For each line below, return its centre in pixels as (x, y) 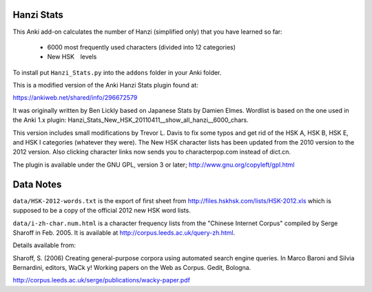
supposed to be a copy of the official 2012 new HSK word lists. (102, 211)
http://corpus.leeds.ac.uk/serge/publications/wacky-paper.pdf (102, 280)
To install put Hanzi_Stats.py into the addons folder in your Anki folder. (117, 72)
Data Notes (37, 184)
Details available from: (44, 245)
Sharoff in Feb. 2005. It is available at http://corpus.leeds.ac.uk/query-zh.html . (124, 232)
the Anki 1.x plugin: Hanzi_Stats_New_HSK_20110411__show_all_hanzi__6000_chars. (131, 120)
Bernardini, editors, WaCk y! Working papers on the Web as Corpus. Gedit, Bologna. (132, 268)
